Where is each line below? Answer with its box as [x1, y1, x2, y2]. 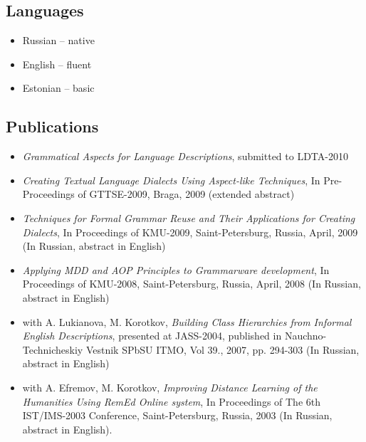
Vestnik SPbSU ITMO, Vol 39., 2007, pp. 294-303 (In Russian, [85, 342, 360, 357]
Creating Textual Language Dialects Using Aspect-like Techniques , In [22, 172, 320, 187]
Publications [6, 115, 99, 137]
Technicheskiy [22, 342, 83, 357]
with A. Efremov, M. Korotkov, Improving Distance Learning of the [22, 379, 318, 394]
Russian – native [22, 33, 95, 48]
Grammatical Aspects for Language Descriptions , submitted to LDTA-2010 [22, 149, 348, 164]
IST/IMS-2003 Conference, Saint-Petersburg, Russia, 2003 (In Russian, [22, 408, 333, 423]
